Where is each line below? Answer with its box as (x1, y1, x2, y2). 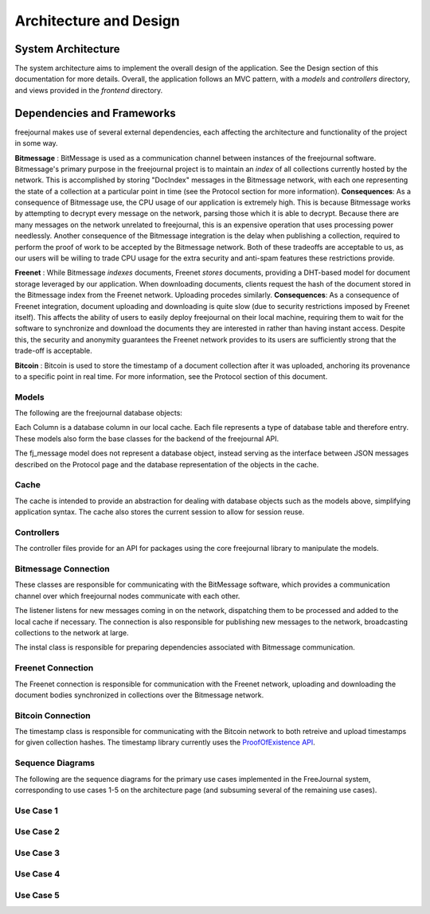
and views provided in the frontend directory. (14, 85, 163, 95)
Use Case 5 (14, 890, 60, 901)
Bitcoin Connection (14, 709, 91, 721)
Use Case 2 (14, 826, 60, 838)
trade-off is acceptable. (14, 346, 93, 356)
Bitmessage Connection (14, 564, 111, 575)
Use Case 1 (14, 805, 59, 816)
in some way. (14, 139, 59, 148)
